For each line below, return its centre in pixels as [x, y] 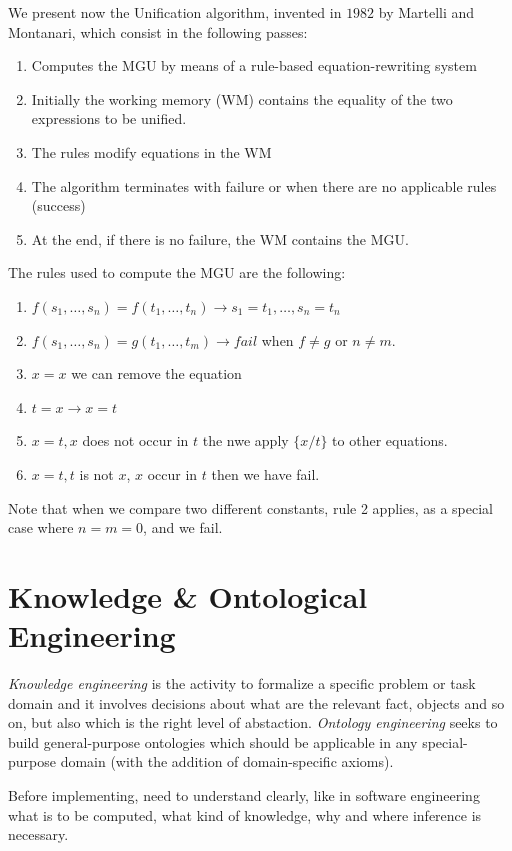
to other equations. [390, 440]
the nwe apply [245, 440]
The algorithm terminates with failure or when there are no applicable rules [264, 185]
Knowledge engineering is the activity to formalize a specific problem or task [242, 683]
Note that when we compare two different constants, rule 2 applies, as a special [250, 507]
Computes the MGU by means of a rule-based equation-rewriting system [254, 65]
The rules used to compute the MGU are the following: [177, 272]
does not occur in [135, 440]
